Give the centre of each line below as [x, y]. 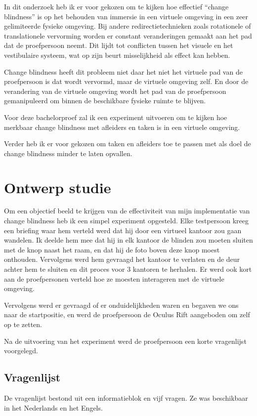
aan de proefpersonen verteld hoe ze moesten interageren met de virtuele [114, 278]
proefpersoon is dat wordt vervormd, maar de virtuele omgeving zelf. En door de [126, 81]
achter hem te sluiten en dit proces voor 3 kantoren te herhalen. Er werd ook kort [128, 269]
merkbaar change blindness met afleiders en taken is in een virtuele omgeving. [122, 127]
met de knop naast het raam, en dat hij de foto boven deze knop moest [112, 249]
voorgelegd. [21, 351]
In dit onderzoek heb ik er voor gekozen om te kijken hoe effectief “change [116, 6]
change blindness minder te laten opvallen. [68, 153]
